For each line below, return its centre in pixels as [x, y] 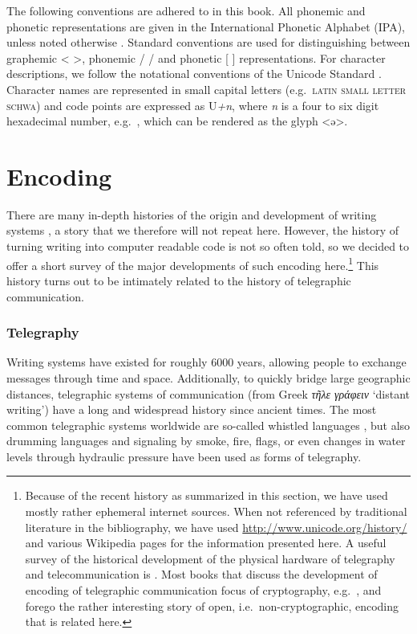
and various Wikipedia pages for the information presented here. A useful [206, 543]
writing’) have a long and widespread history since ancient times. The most [192, 409]
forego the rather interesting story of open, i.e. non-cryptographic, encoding [212, 605]
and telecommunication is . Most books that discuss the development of [201, 574]
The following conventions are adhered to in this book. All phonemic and [186, 10]
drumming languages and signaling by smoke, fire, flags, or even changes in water [206, 441]
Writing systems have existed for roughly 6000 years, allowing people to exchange [206, 362]
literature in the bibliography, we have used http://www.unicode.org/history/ [216, 527]
